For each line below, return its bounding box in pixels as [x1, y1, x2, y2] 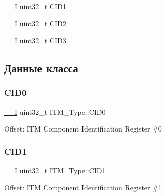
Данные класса [4, 60, 78, 76]
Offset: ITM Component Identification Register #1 [4, 182, 162, 192]
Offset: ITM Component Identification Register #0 [4, 123, 162, 134]
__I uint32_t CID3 [4, 35, 66, 46]
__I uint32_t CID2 [4, 18, 66, 28]
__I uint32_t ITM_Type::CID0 [4, 106, 106, 117]
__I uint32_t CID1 [4, 1, 66, 11]
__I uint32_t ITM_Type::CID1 [4, 165, 106, 176]
